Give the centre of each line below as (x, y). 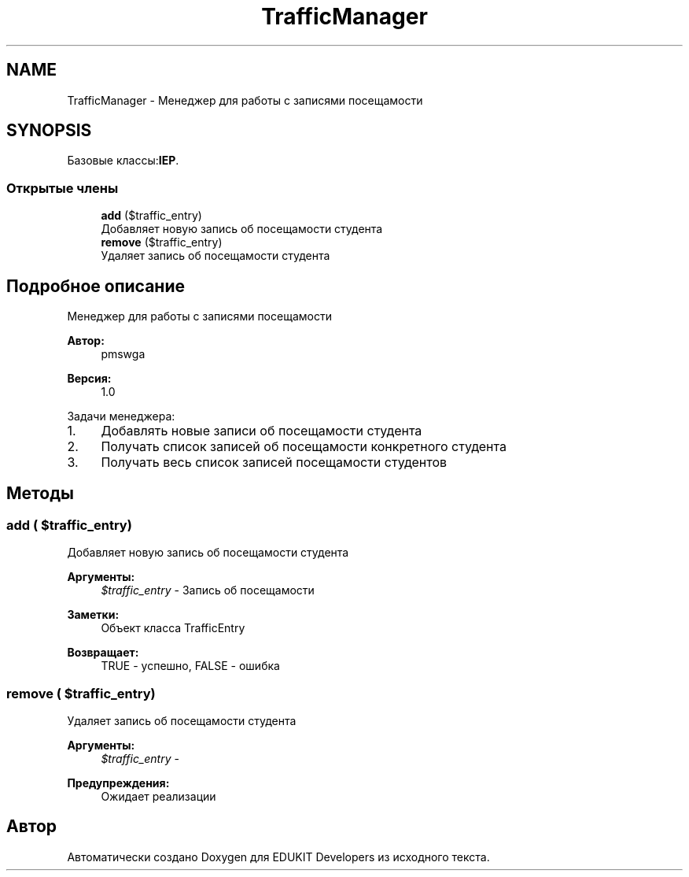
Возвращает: (103, 653)
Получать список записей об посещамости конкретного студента (304, 447)
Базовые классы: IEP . (123, 161)
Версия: (89, 379)
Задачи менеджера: (121, 416)
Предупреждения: (118, 783)
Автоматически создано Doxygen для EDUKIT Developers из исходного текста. (278, 857)
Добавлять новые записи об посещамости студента (262, 431)
